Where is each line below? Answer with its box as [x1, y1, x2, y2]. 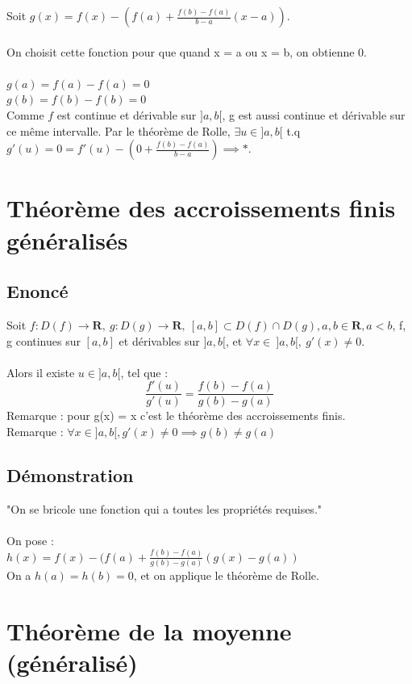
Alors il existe [6, 363, 75, 380]
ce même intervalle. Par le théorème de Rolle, [6, 122, 231, 139]
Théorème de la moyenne [6, 614, 292, 647]
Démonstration [6, 462, 134, 487]
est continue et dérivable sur [56, 106, 197, 123]
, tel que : [120, 363, 169, 380]
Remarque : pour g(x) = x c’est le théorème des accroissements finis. [6, 407, 346, 424]
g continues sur [6, 332, 81, 349]
